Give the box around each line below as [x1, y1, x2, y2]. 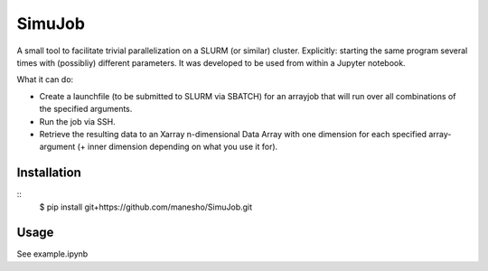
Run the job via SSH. [39, 116, 117, 126]
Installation [16, 165, 81, 181]
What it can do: [16, 74, 74, 85]
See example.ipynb [16, 248, 89, 259]
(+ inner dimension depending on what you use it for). [77, 141, 278, 153]
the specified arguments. [39, 104, 133, 115]
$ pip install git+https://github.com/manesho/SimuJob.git [39, 201, 253, 212]
